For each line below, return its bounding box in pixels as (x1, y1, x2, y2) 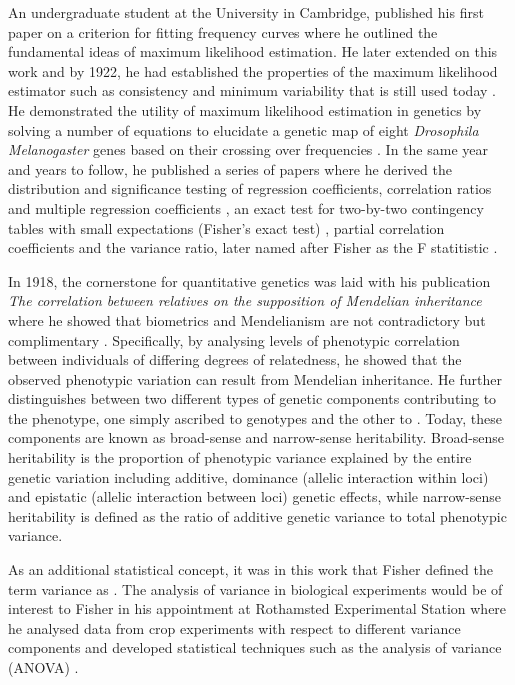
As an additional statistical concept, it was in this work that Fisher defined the (8, 559, 493, 580)
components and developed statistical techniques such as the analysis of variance (8, 637, 502, 658)
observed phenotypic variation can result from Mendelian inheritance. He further (8, 368, 502, 389)
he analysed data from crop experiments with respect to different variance (8, 617, 461, 638)
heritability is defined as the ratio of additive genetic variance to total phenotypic (8, 505, 507, 526)
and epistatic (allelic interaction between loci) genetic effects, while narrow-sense (8, 486, 502, 507)
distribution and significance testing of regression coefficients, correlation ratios (8, 178, 492, 199)
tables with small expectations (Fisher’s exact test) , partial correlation (8, 217, 445, 238)
